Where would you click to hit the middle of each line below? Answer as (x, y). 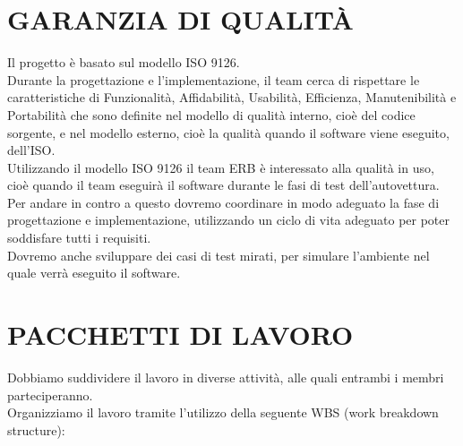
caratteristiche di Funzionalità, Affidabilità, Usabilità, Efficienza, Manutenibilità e (232, 97)
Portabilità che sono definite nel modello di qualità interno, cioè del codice (211, 114)
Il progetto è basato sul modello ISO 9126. (124, 62)
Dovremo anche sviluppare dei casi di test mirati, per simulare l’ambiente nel (219, 255)
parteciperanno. (50, 395)
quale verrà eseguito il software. (94, 273)
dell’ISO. (31, 150)
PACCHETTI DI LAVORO (180, 334)
